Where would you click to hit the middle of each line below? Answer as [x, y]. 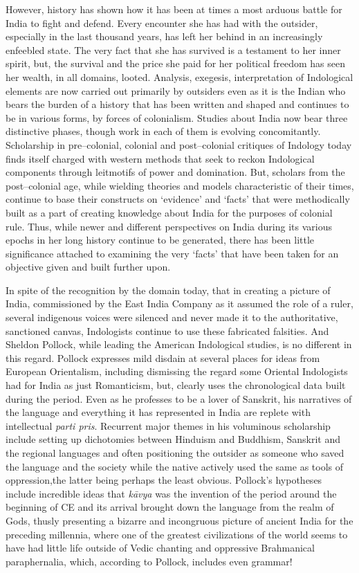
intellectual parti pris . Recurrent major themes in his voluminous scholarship [168, 425]
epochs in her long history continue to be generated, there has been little [160, 240]
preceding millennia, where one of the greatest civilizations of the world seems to [177, 534]
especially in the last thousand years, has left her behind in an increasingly [164, 36]
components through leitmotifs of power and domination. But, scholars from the [175, 172]
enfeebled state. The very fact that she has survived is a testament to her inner [173, 49]
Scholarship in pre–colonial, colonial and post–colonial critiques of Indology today [179, 144]
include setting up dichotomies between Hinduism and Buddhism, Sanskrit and [173, 439]
